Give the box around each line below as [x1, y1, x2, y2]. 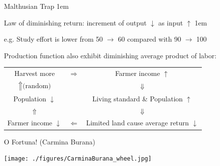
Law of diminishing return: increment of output [4, 17, 147, 27]
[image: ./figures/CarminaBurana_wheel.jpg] [4, 155, 152, 163]
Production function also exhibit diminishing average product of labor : [4, 50, 217, 60]
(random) [23, 82, 51, 90]
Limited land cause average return [86, 118, 189, 128]
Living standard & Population [92, 93, 183, 103]
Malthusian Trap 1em [4, 1, 69, 11]
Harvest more [14, 68, 55, 78]
